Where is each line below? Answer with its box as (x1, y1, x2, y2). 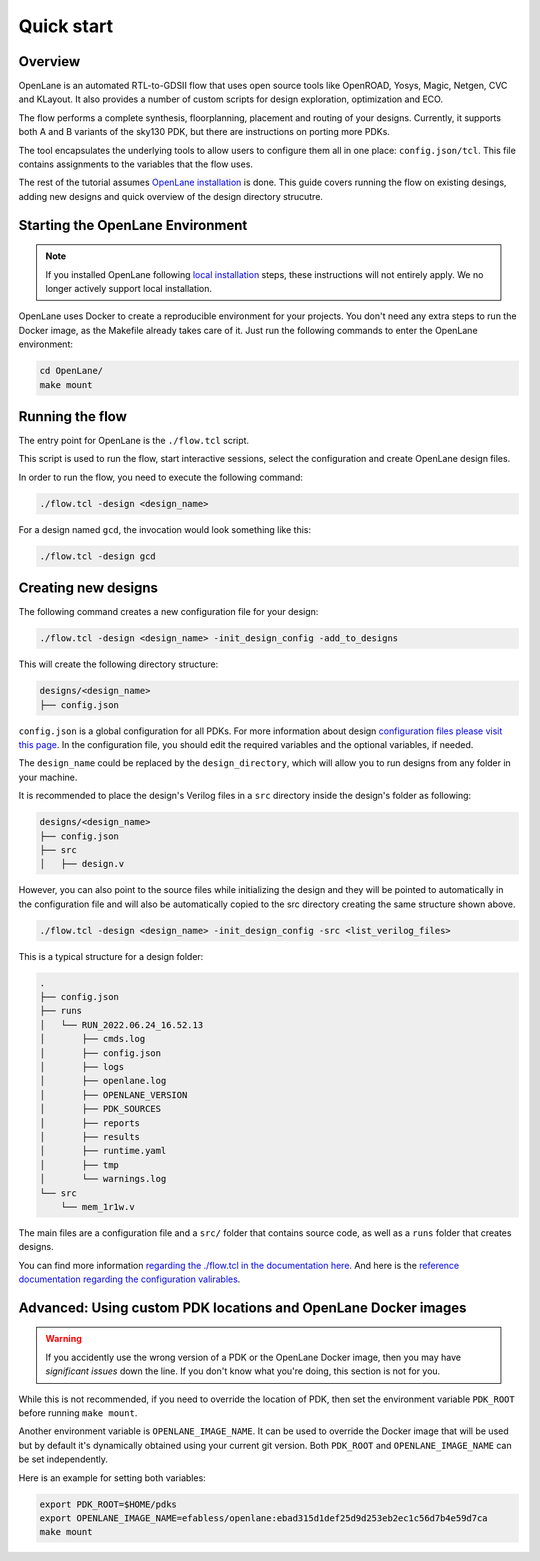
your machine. (18, 771, 78, 783)
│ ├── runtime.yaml (39, 1145, 167, 1157)
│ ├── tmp (39, 1159, 120, 1170)
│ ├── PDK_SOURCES (39, 1103, 162, 1115)
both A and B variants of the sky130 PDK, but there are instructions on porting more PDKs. (18, 126, 390, 138)
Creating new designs (18, 580, 159, 597)
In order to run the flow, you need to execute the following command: (18, 471, 304, 483)
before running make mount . (18, 1407, 138, 1419)
